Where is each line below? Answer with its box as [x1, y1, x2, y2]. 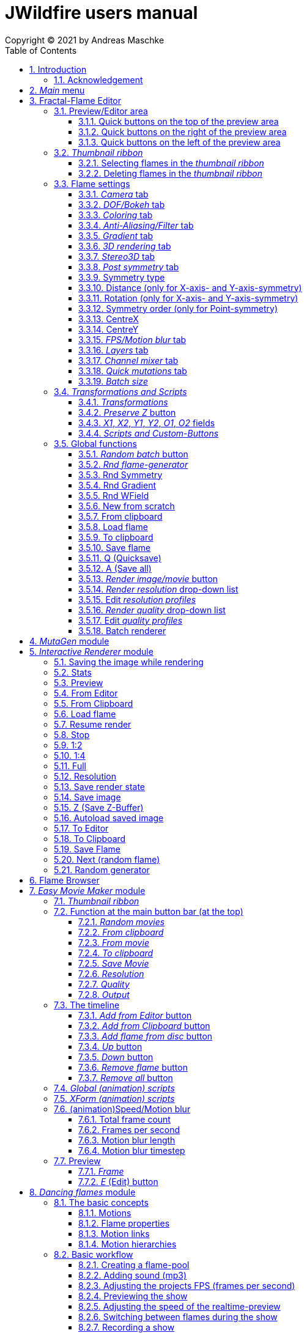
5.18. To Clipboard [54, 833, 126, 844]
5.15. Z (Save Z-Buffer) [54, 802, 144, 813]
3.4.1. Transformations [78, 396, 168, 407]
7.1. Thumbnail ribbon [54, 895, 139, 906]
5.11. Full [54, 760, 86, 771]
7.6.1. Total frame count [78, 1113, 171, 1124]
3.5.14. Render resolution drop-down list [78, 583, 239, 594]
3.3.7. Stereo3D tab [78, 251, 155, 262]
